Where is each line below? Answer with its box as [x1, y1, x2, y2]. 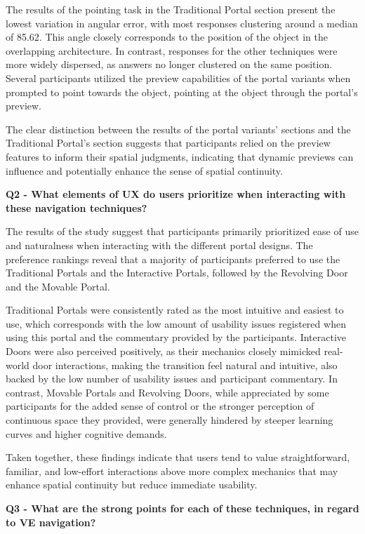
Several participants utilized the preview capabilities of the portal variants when [6, 70, 351, 85]
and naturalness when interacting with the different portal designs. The [6, 237, 313, 252]
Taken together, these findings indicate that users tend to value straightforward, [6, 450, 350, 465]
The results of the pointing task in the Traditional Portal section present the [6, 2, 336, 16]
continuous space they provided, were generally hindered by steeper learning [6, 413, 333, 427]
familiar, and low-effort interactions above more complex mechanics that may [6, 463, 338, 478]
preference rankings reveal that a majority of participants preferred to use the [6, 251, 340, 266]
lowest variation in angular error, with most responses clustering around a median [6, 15, 358, 30]
